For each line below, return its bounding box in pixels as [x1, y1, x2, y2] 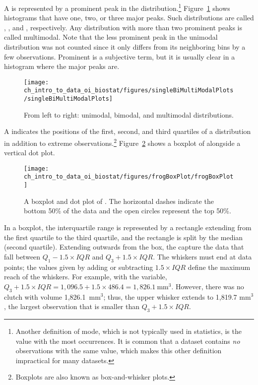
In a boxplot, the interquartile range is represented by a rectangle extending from [4, 222, 252, 232]
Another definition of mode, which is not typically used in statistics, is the [15, 325, 242, 336]
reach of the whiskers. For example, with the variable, [4, 271, 167, 282]
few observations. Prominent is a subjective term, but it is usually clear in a [4, 51, 235, 62]
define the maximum [188, 261, 251, 272]
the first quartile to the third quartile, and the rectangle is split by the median [4, 232, 243, 242]
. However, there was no [171, 281, 244, 291]
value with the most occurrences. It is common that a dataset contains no [15, 335, 240, 346]
